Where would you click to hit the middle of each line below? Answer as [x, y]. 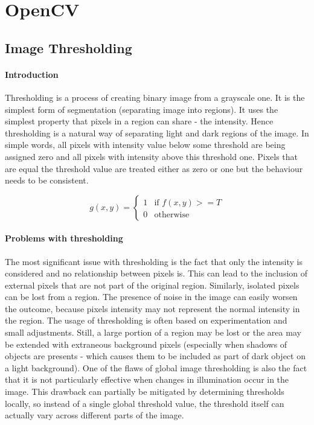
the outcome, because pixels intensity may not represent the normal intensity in [152, 308]
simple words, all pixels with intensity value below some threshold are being [145, 145]
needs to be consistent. [47, 180]
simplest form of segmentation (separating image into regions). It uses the [142, 109]
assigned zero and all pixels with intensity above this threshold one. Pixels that [151, 156]
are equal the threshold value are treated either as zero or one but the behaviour [154, 168]
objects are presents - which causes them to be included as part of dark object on [155, 356]
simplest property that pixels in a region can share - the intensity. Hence [139, 121]
